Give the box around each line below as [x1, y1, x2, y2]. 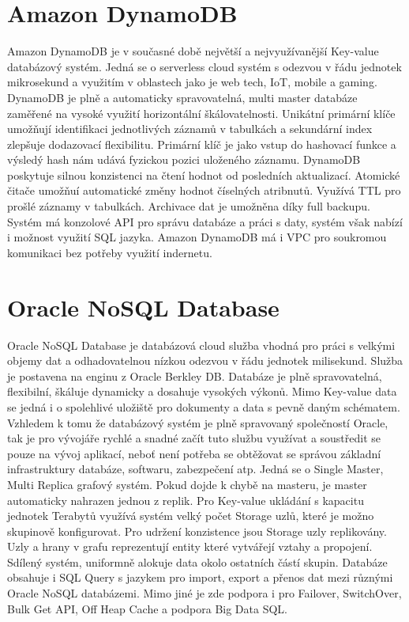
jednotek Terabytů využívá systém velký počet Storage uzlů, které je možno [7, 507, 374, 524]
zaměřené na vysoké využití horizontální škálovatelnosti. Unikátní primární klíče [7, 104, 396, 121]
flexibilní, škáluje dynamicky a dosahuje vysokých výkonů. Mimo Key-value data [7, 383, 397, 400]
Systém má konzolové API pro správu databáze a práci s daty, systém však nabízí [7, 213, 403, 229]
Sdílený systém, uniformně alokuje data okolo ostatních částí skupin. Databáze [7, 553, 388, 570]
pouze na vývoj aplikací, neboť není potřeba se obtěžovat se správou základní [7, 445, 381, 461]
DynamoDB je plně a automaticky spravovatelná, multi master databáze [7, 89, 358, 105]
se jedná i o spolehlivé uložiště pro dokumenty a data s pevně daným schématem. [7, 398, 400, 415]
